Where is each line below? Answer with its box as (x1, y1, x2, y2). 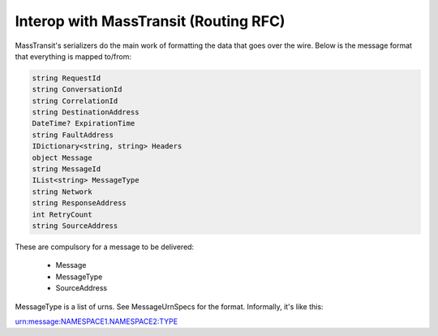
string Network (32, 187, 92, 196)
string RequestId (32, 73, 101, 83)
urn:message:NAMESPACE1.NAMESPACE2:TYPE (15, 317, 178, 326)
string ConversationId (32, 85, 122, 94)
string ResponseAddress (32, 199, 127, 208)
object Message (32, 153, 92, 162)
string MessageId (32, 165, 101, 174)
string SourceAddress (32, 222, 118, 230)
